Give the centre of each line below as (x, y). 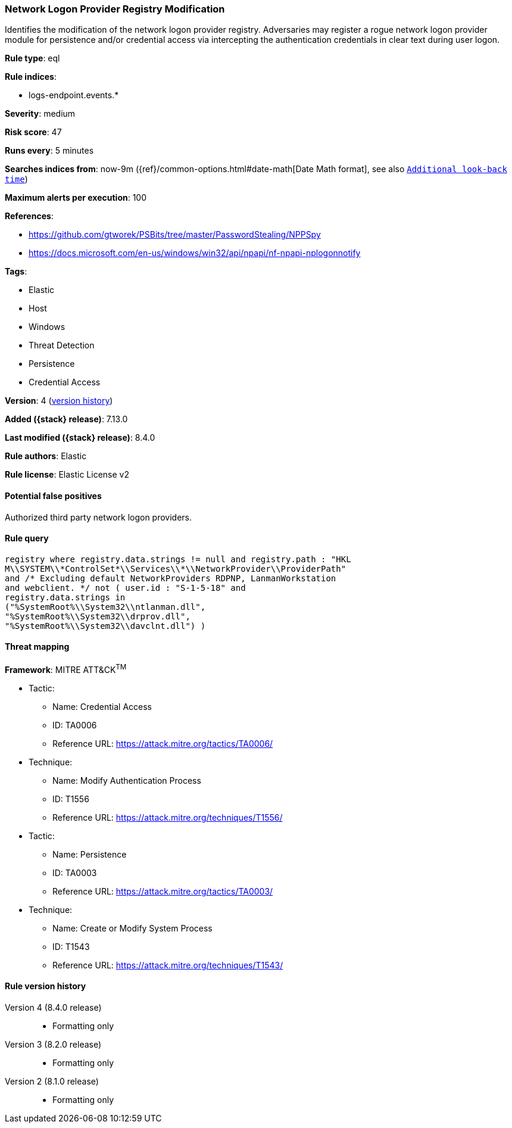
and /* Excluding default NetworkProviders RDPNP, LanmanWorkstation (171, 578)
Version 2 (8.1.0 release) (52, 1081)
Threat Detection (62, 345)
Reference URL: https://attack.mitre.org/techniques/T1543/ (168, 965)
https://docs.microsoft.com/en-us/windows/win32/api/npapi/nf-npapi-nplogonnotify (195, 253)
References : (29, 216)
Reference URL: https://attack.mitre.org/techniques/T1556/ (168, 817)
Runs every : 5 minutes (49, 151)
